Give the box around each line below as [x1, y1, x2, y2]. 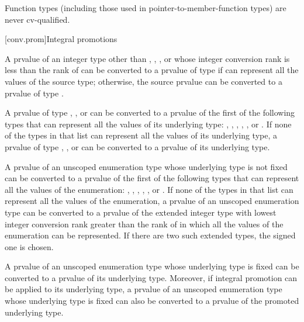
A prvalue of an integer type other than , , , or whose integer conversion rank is [5, 52, 290, 64]
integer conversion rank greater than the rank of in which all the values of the [5, 217, 284, 230]
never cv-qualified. [5, 13, 70, 25]
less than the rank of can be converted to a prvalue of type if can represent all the [5, 64, 299, 76]
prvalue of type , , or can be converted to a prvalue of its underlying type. [5, 140, 270, 153]
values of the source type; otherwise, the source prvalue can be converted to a [5, 75, 282, 87]
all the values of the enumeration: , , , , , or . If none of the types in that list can [5, 183, 293, 195]
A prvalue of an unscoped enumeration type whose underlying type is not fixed [5, 160, 288, 172]
